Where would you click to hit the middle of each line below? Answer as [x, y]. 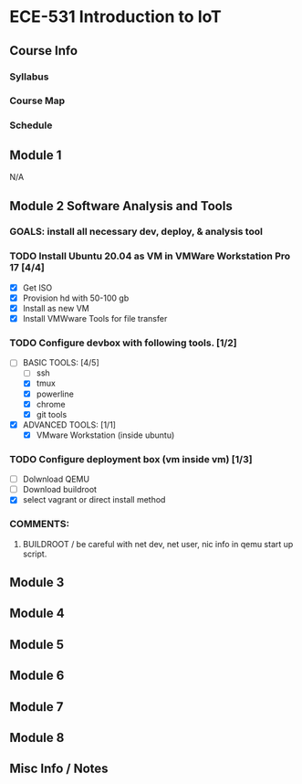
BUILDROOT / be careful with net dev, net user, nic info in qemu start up [158, 544]
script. [35, 554]
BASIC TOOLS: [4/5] [61, 363]
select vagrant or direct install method [94, 500]
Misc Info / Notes [59, 769]
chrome [51, 404]
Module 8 [37, 737]
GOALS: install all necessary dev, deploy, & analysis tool [136, 232]
